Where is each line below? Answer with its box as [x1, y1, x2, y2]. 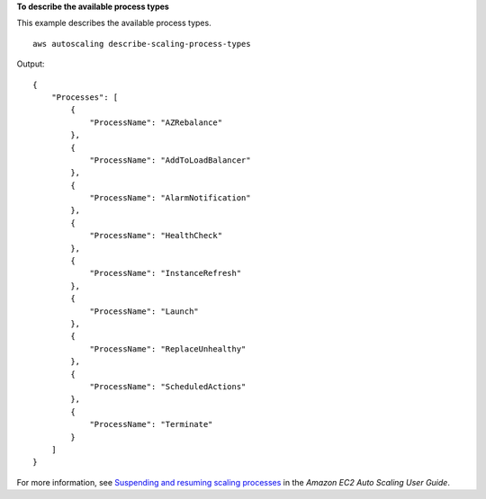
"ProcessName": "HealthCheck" [89, 230, 223, 241]
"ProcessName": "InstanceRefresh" [89, 268, 242, 279]
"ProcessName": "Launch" [89, 306, 200, 316]
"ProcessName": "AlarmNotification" [89, 193, 251, 203]
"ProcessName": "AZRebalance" [89, 117, 223, 128]
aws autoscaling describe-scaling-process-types [32, 39, 251, 49]
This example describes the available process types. [16, 18, 211, 29]
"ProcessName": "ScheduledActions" [89, 381, 247, 391]
